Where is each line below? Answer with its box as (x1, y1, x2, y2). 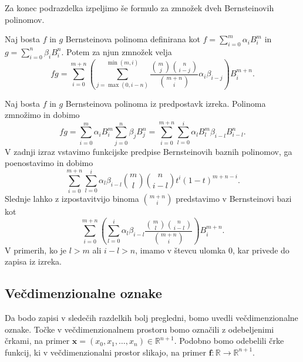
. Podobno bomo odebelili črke (174, 334, 284, 347)
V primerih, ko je (5, 243, 67, 256)
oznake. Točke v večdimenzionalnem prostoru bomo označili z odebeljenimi (5, 323, 274, 335)
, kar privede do (232, 243, 289, 256)
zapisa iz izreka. (5, 255, 62, 268)
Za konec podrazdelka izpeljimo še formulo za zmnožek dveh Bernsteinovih (5, 2, 274, 13)
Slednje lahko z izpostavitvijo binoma (5, 192, 139, 205)
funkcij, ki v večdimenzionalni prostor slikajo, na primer (5, 346, 206, 358)
